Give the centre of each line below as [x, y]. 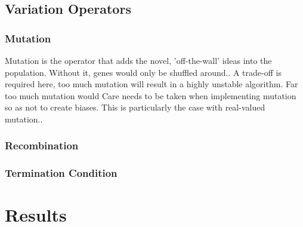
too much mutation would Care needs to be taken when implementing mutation [151, 95]
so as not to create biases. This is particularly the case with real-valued [135, 107]
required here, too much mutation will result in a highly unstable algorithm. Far [151, 84]
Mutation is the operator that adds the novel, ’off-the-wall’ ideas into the [138, 60]
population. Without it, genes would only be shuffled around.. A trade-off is [143, 72]
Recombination [42, 145]
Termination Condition [61, 173]
